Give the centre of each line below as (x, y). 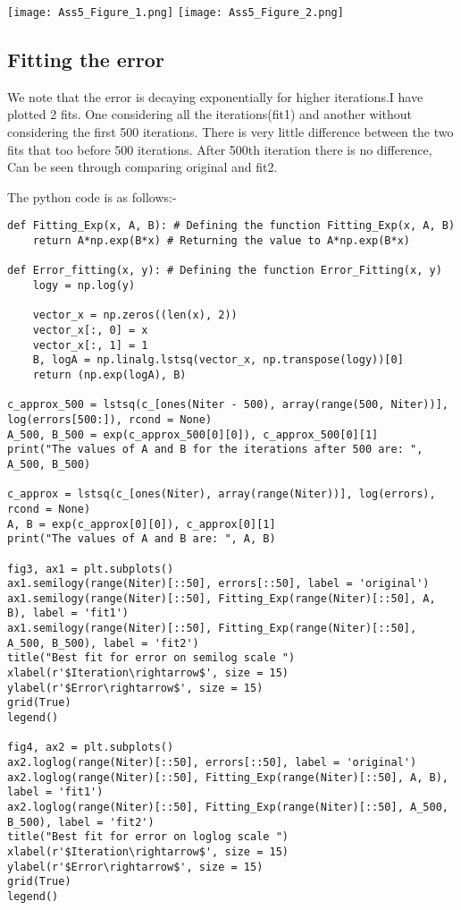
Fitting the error (86, 60)
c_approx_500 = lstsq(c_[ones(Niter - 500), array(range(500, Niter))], (228, 405)
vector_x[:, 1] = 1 (90, 345)
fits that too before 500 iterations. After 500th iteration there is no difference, (220, 149)
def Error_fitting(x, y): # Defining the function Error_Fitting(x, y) (225, 271)
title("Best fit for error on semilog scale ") (151, 658)
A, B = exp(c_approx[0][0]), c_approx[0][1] (142, 524)
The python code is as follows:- (92, 196)
